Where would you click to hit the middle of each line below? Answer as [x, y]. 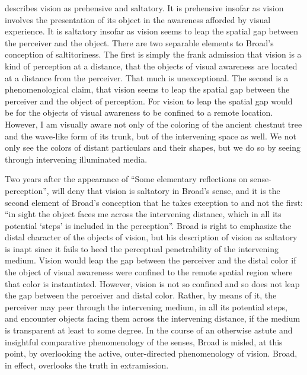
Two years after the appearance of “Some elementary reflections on [126, 179]
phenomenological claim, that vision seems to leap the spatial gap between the [147, 89]
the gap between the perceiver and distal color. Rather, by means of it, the [141, 295]
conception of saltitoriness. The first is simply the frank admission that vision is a [153, 54]
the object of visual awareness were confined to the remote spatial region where [149, 272]
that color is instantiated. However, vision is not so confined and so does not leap [152, 283]
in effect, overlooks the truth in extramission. [87, 365]
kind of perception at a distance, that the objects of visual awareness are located [151, 66]
